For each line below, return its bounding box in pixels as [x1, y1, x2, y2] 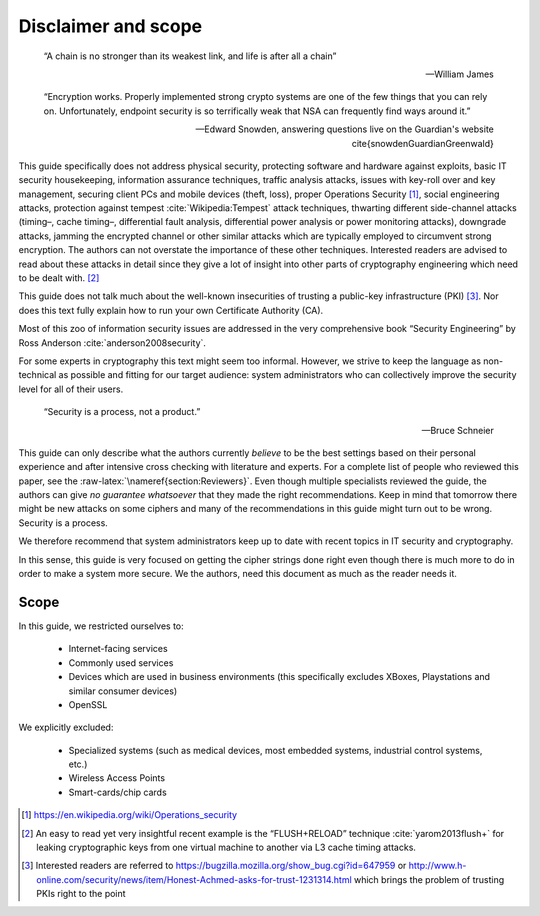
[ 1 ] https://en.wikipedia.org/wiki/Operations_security [21, 809, 238, 821]
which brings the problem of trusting [353, 873, 505, 885]
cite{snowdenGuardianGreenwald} [351, 137, 494, 149]
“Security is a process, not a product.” [43, 406, 201, 418]
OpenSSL [68, 698, 108, 710]
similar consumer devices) [68, 685, 178, 697]
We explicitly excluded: [18, 721, 114, 734]
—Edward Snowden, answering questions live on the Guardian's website [195, 123, 494, 135]
